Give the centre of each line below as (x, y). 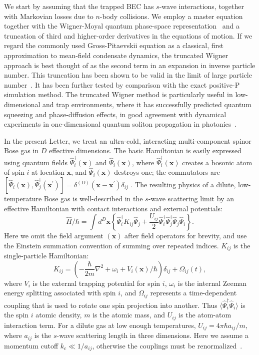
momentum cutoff (31, 345)
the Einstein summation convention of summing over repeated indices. (111, 245)
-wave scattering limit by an (191, 199)
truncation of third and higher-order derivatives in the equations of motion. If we (128, 35)
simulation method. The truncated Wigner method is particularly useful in (118, 94)
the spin (16, 315)
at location (48, 172)
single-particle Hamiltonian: (46, 256)
